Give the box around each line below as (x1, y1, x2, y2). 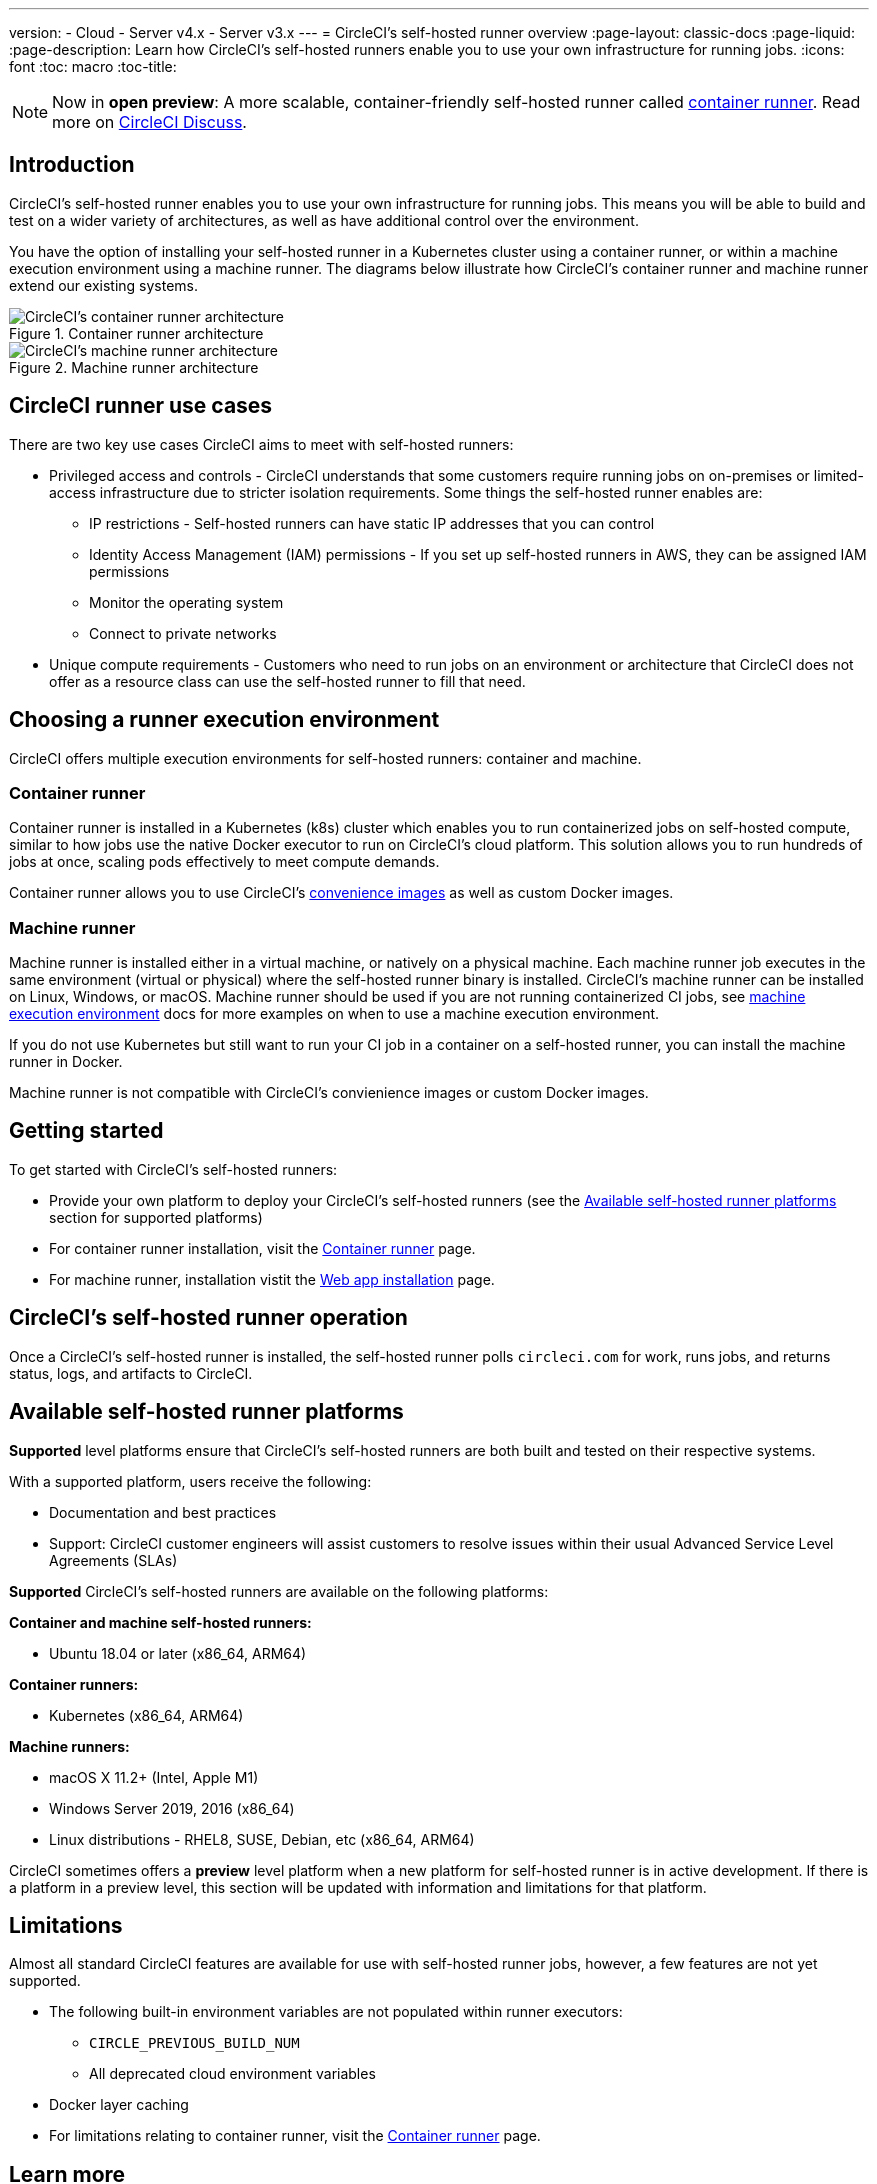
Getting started (9, 1118, 164, 1144)
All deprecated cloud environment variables (89, 2065, 376, 2083)
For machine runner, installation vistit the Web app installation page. (49, 1270, 495, 1288)
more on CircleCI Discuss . (52, 112, 247, 132)
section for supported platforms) (49, 1208, 263, 1226)
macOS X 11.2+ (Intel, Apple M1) (49, 1768, 259, 1786)
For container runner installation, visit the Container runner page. (49, 1239, 476, 1257)
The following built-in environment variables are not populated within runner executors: (49, 2003, 623, 2021)
